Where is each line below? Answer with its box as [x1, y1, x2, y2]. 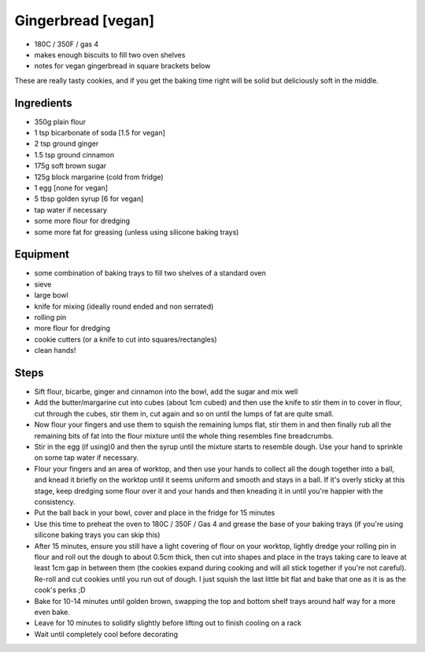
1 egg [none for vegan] [34, 183, 109, 192]
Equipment [14, 248, 70, 261]
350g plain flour [34, 117, 87, 126]
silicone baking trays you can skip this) [34, 530, 161, 539]
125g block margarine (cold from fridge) [34, 172, 164, 181]
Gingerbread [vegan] [14, 12, 155, 29]
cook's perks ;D [34, 585, 86, 595]
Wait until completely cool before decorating [34, 629, 179, 639]
